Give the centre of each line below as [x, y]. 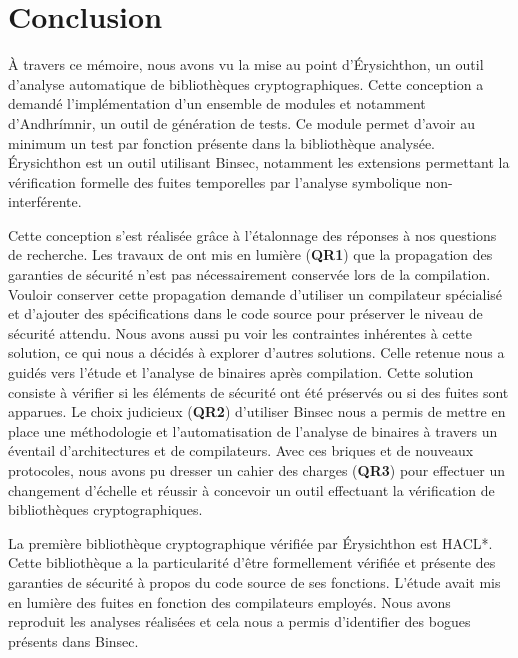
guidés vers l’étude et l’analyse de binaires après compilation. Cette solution [241, 372]
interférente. [45, 201]
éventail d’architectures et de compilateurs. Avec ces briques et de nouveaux [241, 450]
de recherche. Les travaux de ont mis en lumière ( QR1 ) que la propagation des [250, 254]
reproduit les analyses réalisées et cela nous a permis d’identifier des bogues [239, 621]
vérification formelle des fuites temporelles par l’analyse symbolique [214, 181]
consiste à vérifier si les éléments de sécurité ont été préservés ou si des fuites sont [258, 391]
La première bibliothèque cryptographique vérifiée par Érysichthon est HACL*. [250, 542]
